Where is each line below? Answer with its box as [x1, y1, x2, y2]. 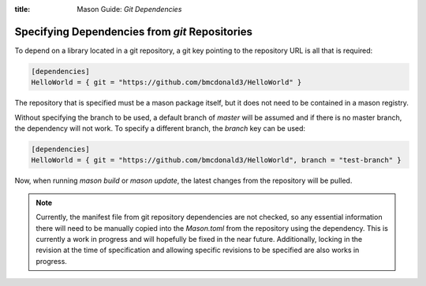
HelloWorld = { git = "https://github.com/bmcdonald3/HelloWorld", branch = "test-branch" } [31, 156, 402, 165]
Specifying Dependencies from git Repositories [14, 24, 252, 39]
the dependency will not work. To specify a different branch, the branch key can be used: [14, 124, 306, 133]
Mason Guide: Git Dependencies [77, 5, 182, 13]
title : [14, 5, 31, 13]
